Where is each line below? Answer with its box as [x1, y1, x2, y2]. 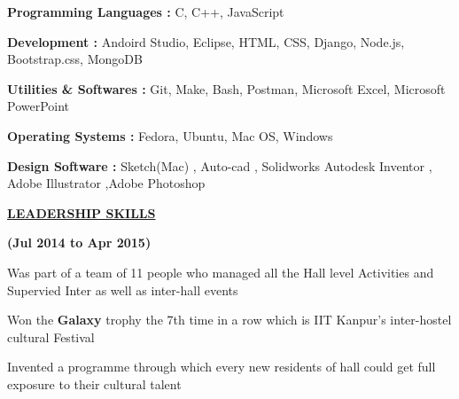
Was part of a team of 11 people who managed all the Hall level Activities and [7, 262, 434, 281]
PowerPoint [7, 97, 70, 115]
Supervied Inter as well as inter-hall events [7, 280, 238, 299]
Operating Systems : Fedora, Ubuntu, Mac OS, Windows [7, 126, 333, 145]
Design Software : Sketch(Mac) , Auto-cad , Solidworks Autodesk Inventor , [7, 156, 432, 175]
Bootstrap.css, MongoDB [7, 50, 143, 68]
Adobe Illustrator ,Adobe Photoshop [7, 174, 206, 192]
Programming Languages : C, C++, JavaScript [7, 3, 284, 20]
